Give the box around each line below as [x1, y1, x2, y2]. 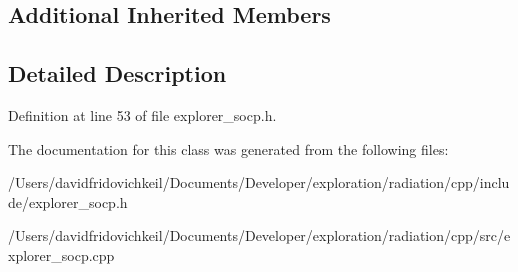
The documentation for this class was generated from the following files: [8, 138, 449, 159]
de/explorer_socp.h [8, 191, 128, 212]
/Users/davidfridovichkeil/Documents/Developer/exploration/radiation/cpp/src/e [8, 225, 511, 246]
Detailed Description [8, 58, 227, 89]
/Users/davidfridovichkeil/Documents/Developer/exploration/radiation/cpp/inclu [8, 172, 510, 193]
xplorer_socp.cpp [8, 244, 115, 265]
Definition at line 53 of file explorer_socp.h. [8, 104, 277, 125]
